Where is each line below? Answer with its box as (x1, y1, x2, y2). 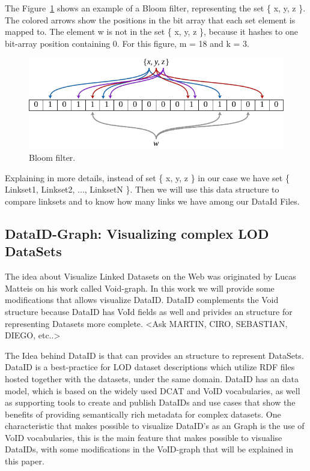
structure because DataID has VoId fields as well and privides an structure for (5, 305, 293, 317)
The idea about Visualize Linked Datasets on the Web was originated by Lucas (5, 270, 296, 283)
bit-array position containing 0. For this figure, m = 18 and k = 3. (5, 37, 249, 49)
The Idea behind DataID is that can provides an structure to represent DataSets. (5, 349, 304, 361)
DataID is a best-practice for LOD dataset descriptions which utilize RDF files (5, 361, 295, 373)
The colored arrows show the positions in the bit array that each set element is (5, 13, 296, 26)
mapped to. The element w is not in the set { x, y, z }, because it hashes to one (5, 25, 298, 38)
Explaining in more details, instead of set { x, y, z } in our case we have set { (5, 171, 290, 184)
